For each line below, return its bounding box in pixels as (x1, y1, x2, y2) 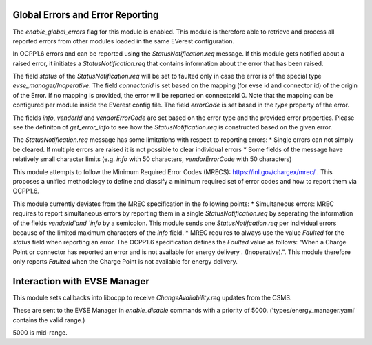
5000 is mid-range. (12, 328, 68, 337)
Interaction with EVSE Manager (12, 275, 149, 287)
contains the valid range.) (12, 315, 85, 324)
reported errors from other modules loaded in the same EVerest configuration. (12, 36, 235, 45)
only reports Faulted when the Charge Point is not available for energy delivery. (12, 258, 238, 266)
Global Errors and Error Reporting (12, 9, 159, 21)
